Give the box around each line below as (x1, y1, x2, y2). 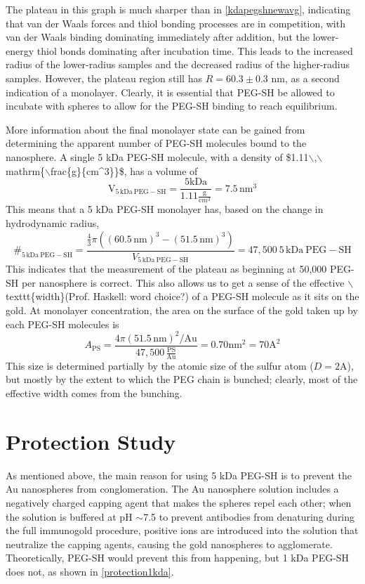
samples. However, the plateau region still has (6, 70, 202, 85)
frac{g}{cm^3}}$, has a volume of (51, 163, 198, 178)
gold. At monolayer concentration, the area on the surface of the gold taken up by (6, 302, 358, 317)
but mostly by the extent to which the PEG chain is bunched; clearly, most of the (6, 372, 358, 387)
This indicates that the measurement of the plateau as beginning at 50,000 (6, 261, 327, 276)
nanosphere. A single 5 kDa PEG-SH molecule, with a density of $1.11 (6, 149, 309, 164)
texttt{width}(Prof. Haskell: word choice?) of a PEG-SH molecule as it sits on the (6, 289, 359, 304)
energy (6, 43, 34, 58)
